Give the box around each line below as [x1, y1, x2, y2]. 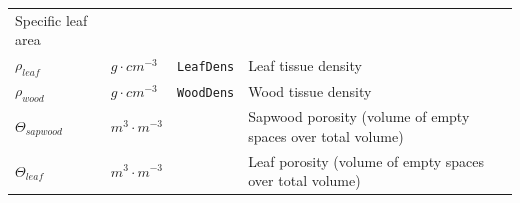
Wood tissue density [248, 80, 372, 101]
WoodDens [176, 85, 235, 100]
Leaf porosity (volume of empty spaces [248, 150, 484, 171]
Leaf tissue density [248, 54, 362, 75]
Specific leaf [15, 9, 88, 30]
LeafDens [176, 59, 235, 74]
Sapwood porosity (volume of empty [248, 106, 470, 127]
